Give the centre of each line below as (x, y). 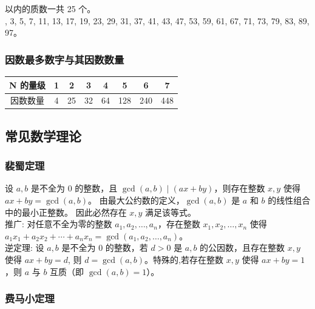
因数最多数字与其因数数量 (65, 59)
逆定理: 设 (25, 248)
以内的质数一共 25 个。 (50, 8)
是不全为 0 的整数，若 (105, 248)
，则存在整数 (239, 188)
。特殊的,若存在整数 (184, 259)
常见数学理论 (43, 135)
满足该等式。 (171, 212)
